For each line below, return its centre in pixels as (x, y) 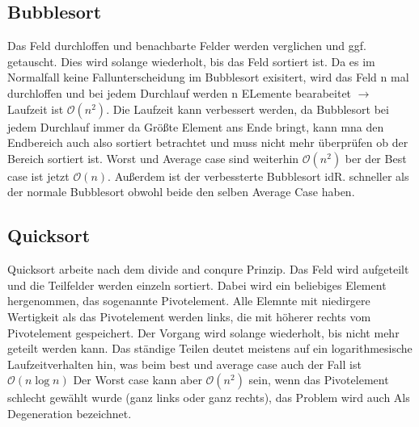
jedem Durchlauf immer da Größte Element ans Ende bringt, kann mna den (196, 126)
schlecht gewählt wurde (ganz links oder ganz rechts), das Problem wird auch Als (209, 398)
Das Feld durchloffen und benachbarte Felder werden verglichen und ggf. (187, 46)
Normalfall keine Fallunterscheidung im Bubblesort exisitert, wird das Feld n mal (208, 77)
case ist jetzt (38, 176)
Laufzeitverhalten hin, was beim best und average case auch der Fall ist (184, 364)
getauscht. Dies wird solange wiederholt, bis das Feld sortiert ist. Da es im (191, 61)
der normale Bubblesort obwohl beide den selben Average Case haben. (181, 192)
